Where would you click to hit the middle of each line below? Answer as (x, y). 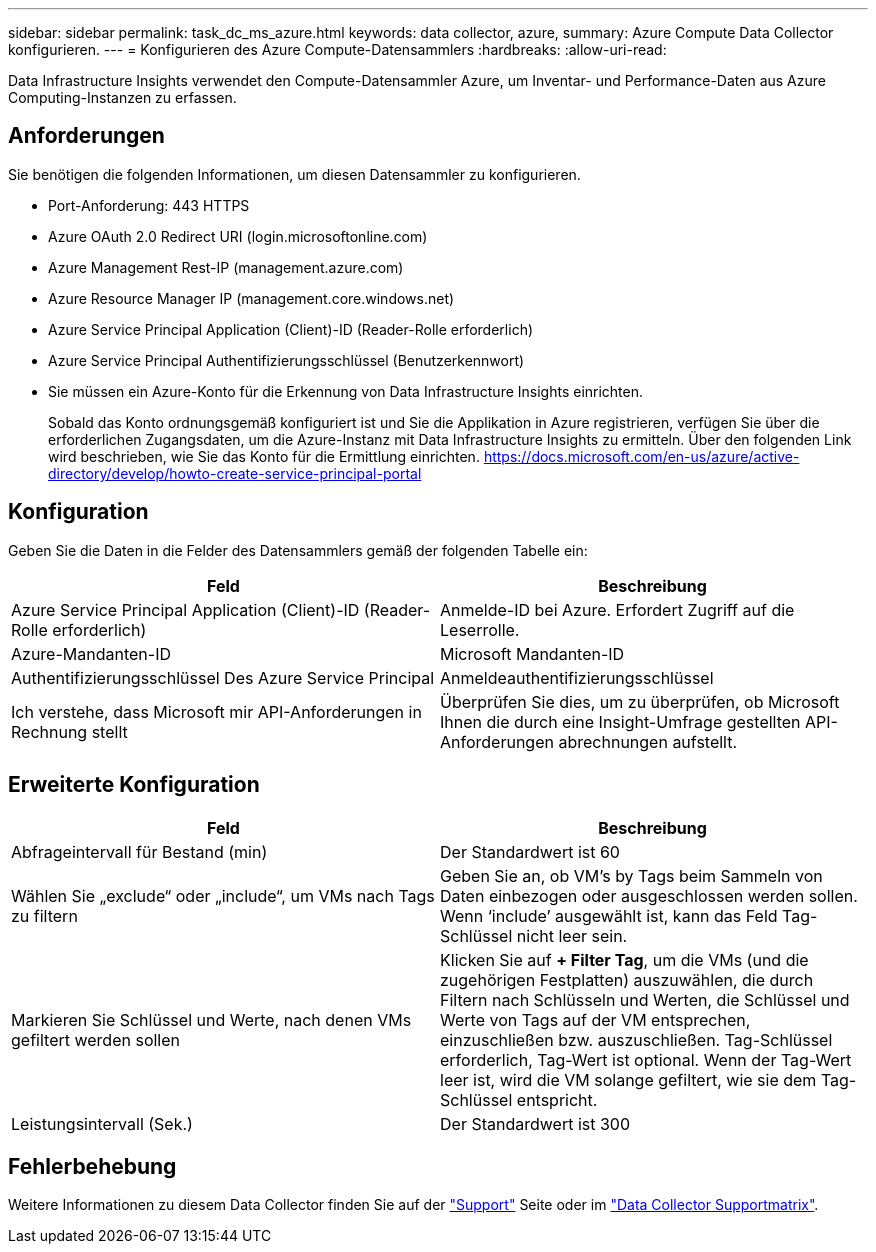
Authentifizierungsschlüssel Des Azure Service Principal (223, 677)
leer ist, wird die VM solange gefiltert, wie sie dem (628, 1079)
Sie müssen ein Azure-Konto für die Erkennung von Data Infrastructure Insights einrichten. (346, 391)
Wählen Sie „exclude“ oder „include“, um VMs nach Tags (223, 895)
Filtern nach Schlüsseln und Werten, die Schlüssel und (645, 999)
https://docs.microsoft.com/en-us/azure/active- (641, 456)
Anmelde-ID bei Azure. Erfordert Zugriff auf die (617, 609)
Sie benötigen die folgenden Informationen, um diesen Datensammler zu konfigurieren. (294, 174)
